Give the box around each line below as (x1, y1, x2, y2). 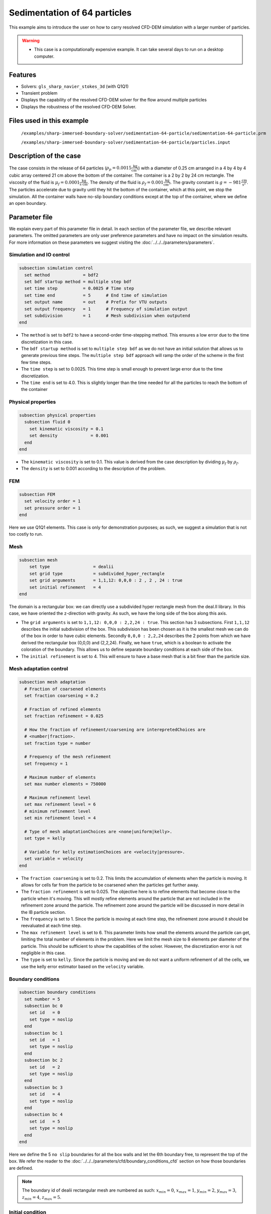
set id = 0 (29, 1010, 60, 1015)
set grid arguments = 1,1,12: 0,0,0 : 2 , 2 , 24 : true (29, 578, 183, 583)
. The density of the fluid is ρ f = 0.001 (87, 179, 164, 186)
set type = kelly (24, 836, 65, 841)
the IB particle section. (21, 909, 66, 915)
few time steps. (21, 359, 52, 365)
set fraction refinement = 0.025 (24, 713, 104, 719)
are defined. (9, 1165, 33, 1171)
